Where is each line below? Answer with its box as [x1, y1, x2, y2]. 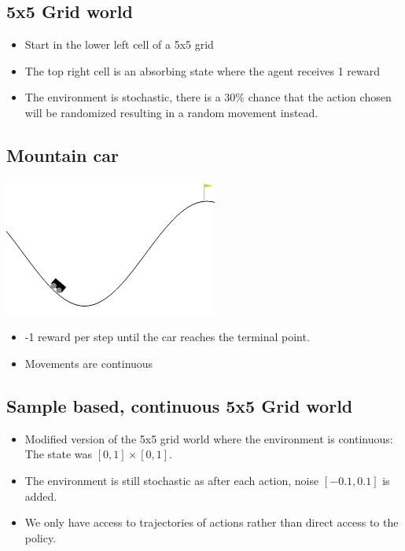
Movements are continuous [24, 355, 153, 371]
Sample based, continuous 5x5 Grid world [6, 393, 353, 417]
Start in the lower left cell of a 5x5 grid [24, 36, 214, 53]
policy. [24, 529, 57, 545]
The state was [24, 446, 93, 462]
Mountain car [6, 142, 119, 167]
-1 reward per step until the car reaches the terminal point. [24, 329, 310, 345]
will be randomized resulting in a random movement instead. [24, 104, 318, 120]
